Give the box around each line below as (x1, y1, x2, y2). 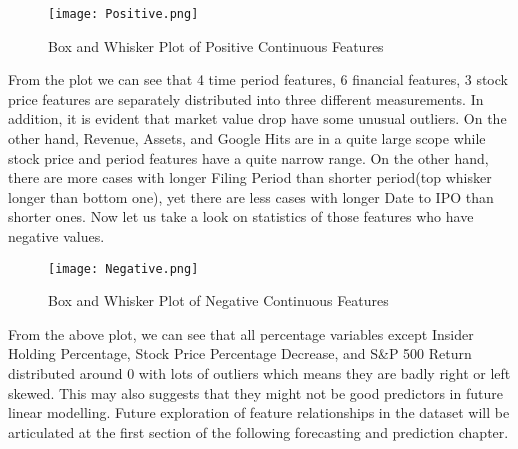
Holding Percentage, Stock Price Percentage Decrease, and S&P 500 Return (8, 343, 472, 364)
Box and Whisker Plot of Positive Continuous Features (48, 35, 384, 56)
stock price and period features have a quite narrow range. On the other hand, (8, 147, 489, 168)
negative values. (8, 226, 105, 246)
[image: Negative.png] (48, 261, 199, 276)
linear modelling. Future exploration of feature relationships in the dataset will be (8, 402, 510, 423)
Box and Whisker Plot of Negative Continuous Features (48, 290, 389, 311)
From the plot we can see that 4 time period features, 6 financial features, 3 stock (8, 69, 508, 90)
